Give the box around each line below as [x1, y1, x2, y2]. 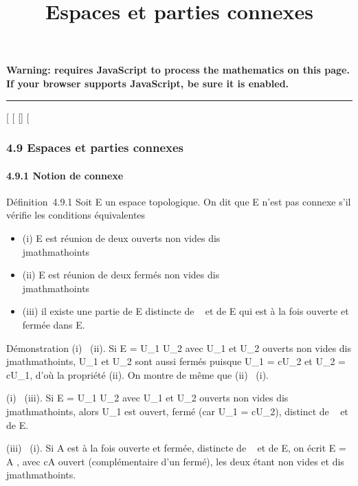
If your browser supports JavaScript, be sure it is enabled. [6, 76, 289, 90]
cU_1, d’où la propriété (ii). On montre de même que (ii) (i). [6, 367, 269, 382]
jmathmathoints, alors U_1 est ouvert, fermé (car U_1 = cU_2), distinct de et [6, 404, 348, 418]
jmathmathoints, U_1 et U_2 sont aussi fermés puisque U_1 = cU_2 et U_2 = [6, 354, 346, 368]
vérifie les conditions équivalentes [6, 208, 146, 222]
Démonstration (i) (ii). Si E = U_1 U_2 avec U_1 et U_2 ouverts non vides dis [6, 340, 352, 355]
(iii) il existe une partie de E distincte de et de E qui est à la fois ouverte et [22, 304, 349, 318]
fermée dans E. [22, 317, 85, 331]
